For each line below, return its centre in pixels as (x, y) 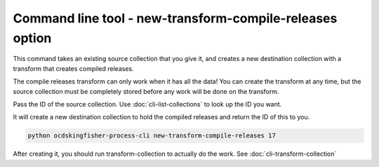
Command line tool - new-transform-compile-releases (175, 18)
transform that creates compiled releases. (74, 68)
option (32, 38)
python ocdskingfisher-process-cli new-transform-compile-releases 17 (152, 136)
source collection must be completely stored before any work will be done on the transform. (146, 91)
